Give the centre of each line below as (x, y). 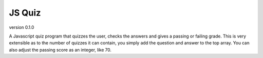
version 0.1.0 (21, 27)
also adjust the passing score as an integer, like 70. (60, 50)
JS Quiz (25, 13)
